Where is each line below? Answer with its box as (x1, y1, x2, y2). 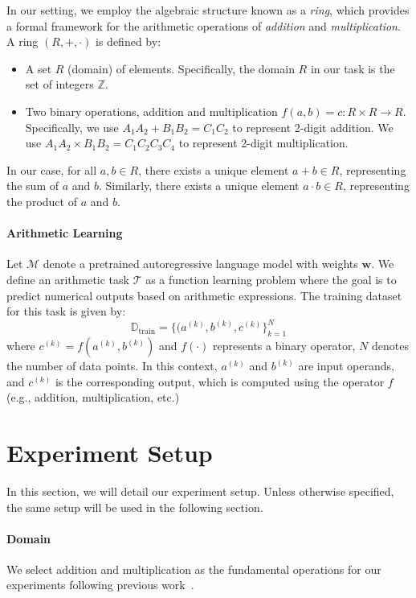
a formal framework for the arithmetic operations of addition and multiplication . (6, 17, 401, 34)
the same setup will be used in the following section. (6, 498, 263, 515)
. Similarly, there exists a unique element (99, 177, 300, 194)
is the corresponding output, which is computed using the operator (55, 373, 385, 390)
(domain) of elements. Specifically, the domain (67, 60, 295, 76)
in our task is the (310, 60, 395, 76)
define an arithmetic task (6, 270, 129, 287)
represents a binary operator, (213, 337, 356, 353)
